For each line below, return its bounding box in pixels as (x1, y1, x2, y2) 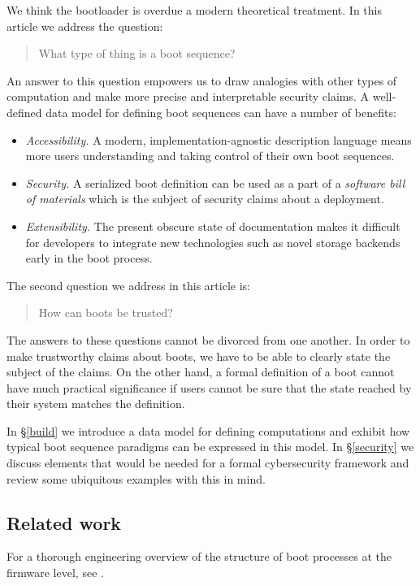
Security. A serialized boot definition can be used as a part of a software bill (25, 174, 405, 191)
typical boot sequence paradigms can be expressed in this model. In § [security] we (6, 438, 414, 455)
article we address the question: (6, 17, 163, 34)
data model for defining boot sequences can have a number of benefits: (45, 103, 396, 120)
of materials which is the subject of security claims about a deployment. (25, 190, 384, 207)
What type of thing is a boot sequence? (38, 45, 236, 62)
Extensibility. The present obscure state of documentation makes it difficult (25, 217, 401, 234)
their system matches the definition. (6, 395, 185, 412)
